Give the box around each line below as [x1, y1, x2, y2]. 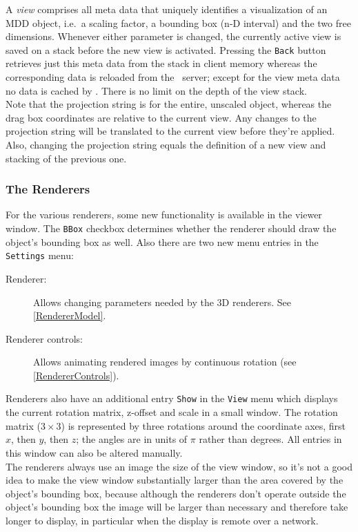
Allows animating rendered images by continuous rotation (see [33, 354, 297, 369]
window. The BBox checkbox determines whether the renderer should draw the [6, 221, 337, 235]
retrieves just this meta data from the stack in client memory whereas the [6, 56, 317, 70]
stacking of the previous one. [6, 151, 127, 165]
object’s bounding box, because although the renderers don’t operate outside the [6, 486, 346, 500]
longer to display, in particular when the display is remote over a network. [6, 513, 319, 527]
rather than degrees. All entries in [199, 432, 342, 446]
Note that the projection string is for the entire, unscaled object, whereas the [6, 97, 332, 111]
